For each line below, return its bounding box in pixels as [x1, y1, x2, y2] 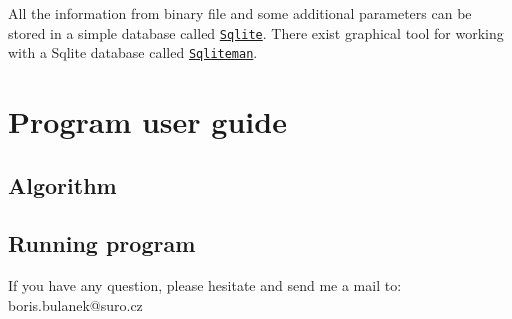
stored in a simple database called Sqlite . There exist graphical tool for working [8, 22, 504, 43]
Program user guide [8, 101, 287, 142]
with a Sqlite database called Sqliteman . [8, 42, 258, 63]
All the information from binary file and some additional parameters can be [8, 3, 472, 23]
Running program [8, 228, 196, 259]
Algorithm [8, 169, 117, 200]
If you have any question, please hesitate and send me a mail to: [8, 275, 402, 296]
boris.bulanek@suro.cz [8, 294, 143, 315]
